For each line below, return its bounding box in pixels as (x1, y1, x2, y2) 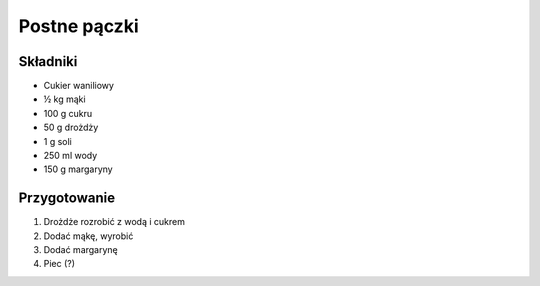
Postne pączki (18, 15, 139, 37)
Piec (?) (43, 258, 75, 270)
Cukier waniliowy (43, 80, 115, 92)
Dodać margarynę (43, 244, 119, 256)
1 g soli (43, 135, 72, 147)
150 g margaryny (43, 163, 114, 175)
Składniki (18, 53, 78, 70)
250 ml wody (43, 150, 98, 162)
